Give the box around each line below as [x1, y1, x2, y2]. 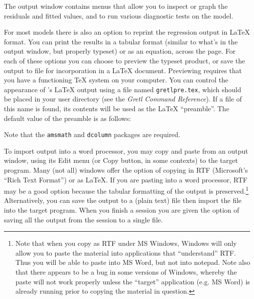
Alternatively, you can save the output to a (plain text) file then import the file [4, 195, 242, 205]
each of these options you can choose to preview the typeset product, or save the [4, 55, 245, 65]
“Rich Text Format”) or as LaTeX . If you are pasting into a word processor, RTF [4, 174, 248, 184]
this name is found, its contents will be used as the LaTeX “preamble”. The [4, 103, 230, 113]
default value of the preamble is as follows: [4, 113, 131, 123]
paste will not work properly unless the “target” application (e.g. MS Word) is [15, 276, 250, 286]
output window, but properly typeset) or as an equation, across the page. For [4, 46, 236, 56]
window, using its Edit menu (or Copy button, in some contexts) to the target [4, 155, 238, 165]
